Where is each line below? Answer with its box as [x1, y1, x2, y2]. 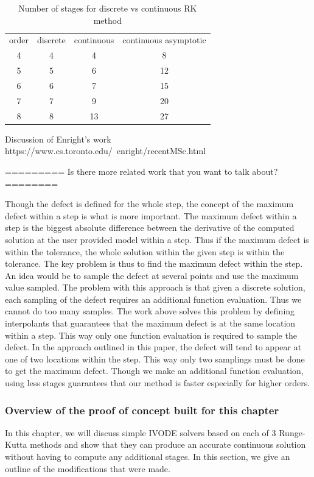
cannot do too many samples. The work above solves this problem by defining [5, 305, 295, 317]
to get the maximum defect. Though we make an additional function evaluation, [5, 364, 304, 377]
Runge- [279, 426, 305, 439]
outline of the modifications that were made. [5, 462, 170, 475]
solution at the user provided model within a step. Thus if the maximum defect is [5, 233, 309, 246]
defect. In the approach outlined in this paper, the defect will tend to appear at [5, 341, 302, 353]
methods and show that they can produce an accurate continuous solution [30, 438, 306, 451]
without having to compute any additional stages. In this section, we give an [5, 450, 290, 463]
